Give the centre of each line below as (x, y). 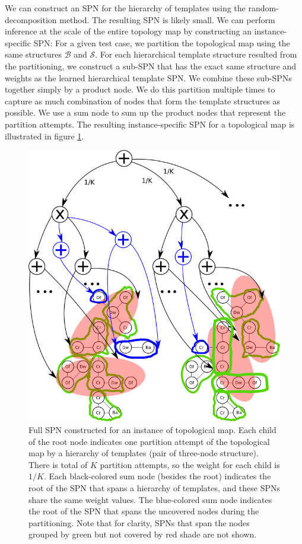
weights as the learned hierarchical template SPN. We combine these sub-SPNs (148, 77)
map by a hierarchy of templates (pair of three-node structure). (144, 453)
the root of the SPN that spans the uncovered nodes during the (144, 511)
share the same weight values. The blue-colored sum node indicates (150, 499)
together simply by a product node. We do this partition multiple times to (140, 89)
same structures (33, 54)
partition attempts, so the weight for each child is (190, 464)
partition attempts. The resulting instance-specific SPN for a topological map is (150, 124)
